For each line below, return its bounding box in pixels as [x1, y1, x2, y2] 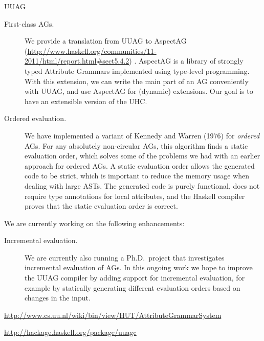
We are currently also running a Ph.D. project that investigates [25, 252, 225, 263]
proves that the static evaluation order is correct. [25, 200, 178, 211]
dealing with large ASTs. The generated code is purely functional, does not [25, 180, 260, 191]
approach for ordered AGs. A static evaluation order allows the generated [25, 160, 255, 171]
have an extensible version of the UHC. [25, 95, 147, 106]
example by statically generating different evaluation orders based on [25, 282, 240, 293]
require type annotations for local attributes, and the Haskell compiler [25, 190, 245, 201]
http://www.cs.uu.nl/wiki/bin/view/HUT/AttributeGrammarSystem [4, 309, 222, 320]
